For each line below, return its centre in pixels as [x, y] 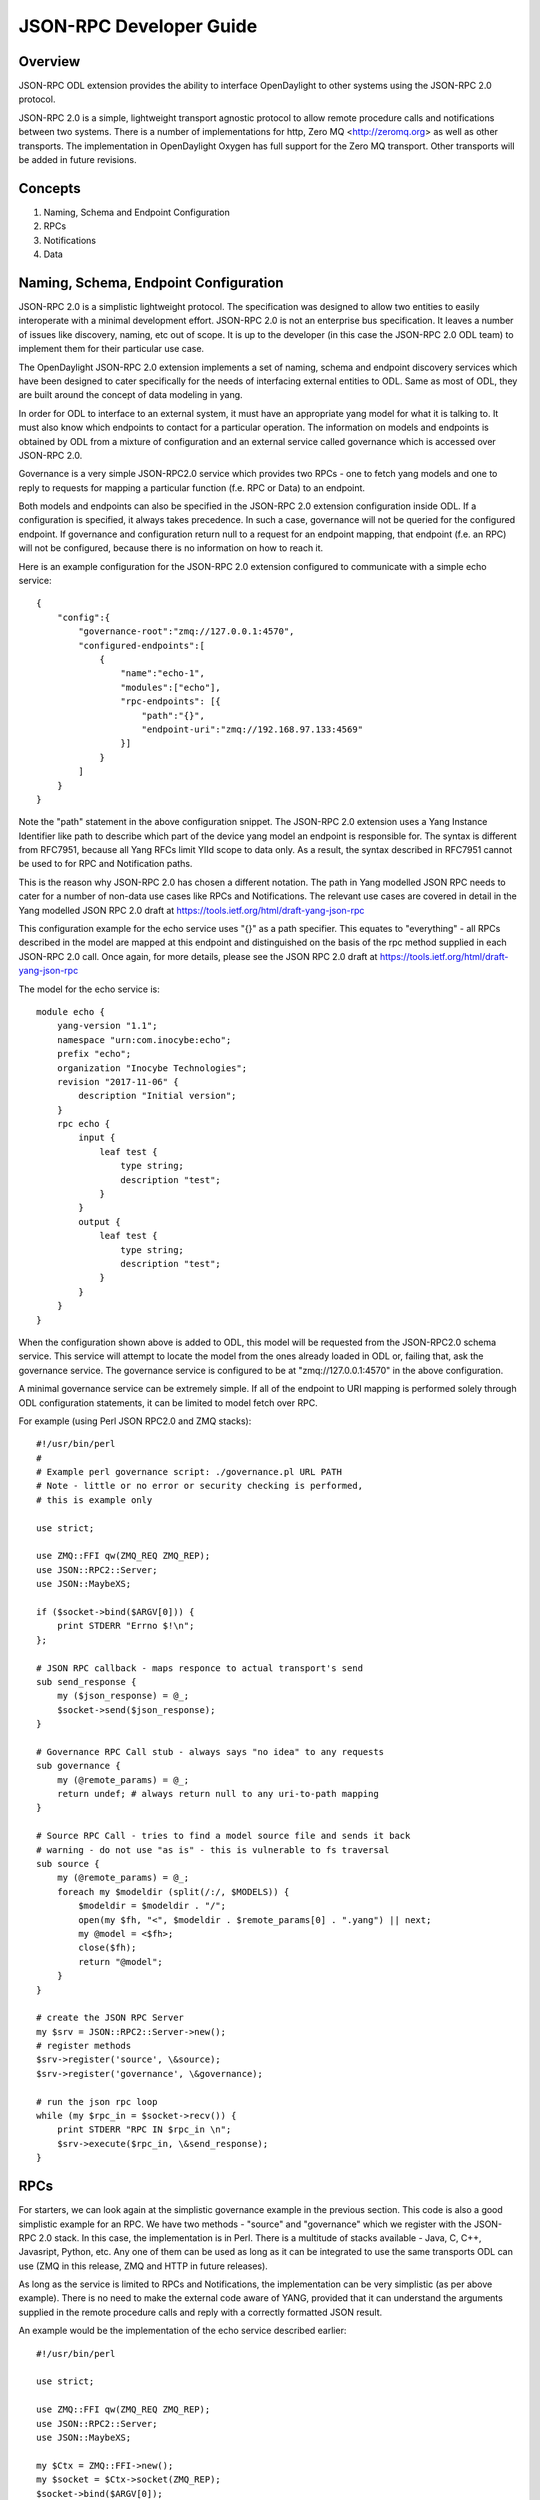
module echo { [70, 1011]
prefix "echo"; [94, 1054]
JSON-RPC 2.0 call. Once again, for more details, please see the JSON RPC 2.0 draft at [198, 956]
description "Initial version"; [157, 1096]
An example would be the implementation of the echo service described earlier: [182, 2331]
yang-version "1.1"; [107, 1026]
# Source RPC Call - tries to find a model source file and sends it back [223, 1836]
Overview [49, 61]
